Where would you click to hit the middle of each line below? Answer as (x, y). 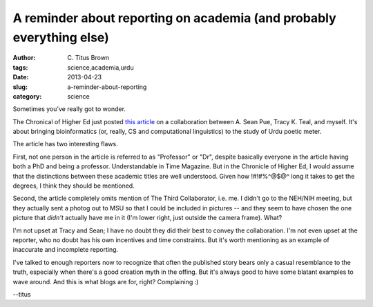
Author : (24, 58)
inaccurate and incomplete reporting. (66, 250)
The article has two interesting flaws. (65, 144)
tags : (20, 67)
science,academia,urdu (101, 67)
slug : (20, 87)
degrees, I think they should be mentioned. (74, 186)
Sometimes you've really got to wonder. (69, 109)
